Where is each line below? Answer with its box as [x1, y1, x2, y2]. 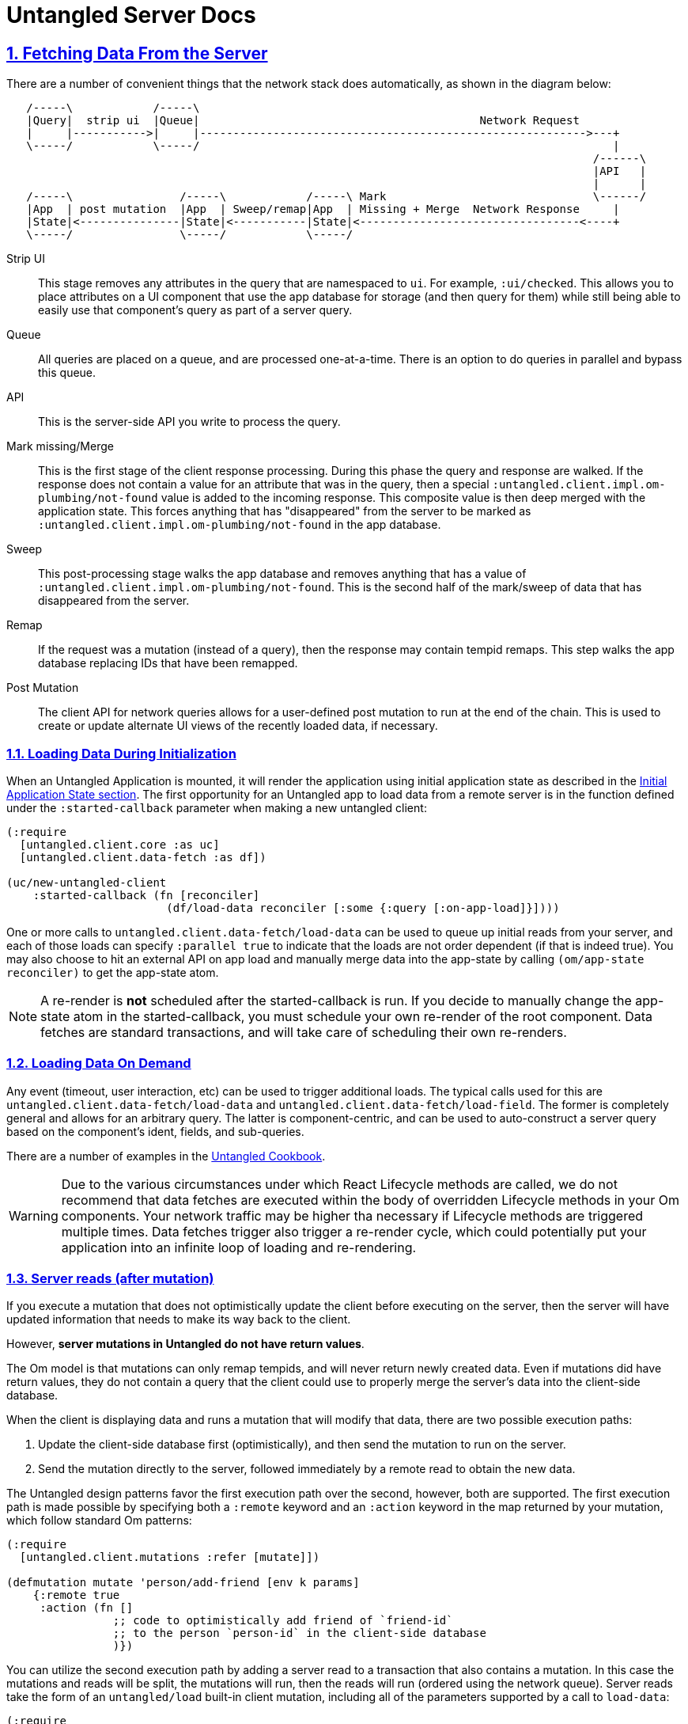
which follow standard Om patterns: [6, 1513, 192, 1528]
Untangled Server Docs [6, 2, 256, 28]
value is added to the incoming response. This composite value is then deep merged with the [161, 491, 646, 505]
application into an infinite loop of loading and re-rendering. [61, 1239, 417, 1255]
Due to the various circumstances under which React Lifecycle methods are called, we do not [61, 1175, 618, 1192]
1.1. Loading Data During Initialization [6, 745, 236, 761]
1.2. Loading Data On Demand [6, 1055, 191, 1072]
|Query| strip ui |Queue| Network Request [26, 114, 580, 127]
